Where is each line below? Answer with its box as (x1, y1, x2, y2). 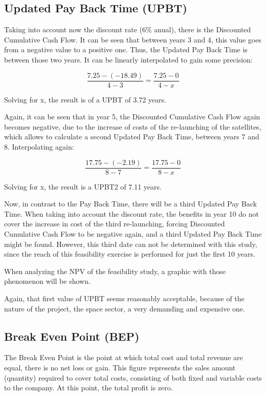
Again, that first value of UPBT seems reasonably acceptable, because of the (4, 293, 245, 304)
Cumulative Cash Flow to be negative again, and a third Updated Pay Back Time (4, 228, 262, 239)
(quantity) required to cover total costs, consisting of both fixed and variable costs (4, 372, 262, 383)
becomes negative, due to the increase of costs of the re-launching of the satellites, (4, 121, 261, 132)
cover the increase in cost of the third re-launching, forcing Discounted (4, 218, 225, 229)
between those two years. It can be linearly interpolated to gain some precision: (4, 54, 253, 65)
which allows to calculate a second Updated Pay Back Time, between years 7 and (4, 131, 259, 142)
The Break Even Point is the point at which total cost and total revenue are (4, 352, 243, 363)
